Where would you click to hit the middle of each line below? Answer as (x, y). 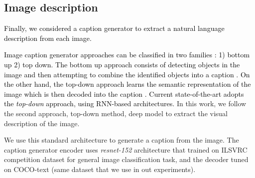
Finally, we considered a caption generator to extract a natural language (114, 28)
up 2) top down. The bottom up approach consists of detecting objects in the (122, 64)
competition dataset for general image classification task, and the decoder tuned (126, 159)
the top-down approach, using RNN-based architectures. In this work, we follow (125, 103)
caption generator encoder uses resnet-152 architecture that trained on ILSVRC (126, 149)
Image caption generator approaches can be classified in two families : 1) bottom (127, 55)
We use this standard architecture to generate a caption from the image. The (122, 140)
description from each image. (48, 38)
